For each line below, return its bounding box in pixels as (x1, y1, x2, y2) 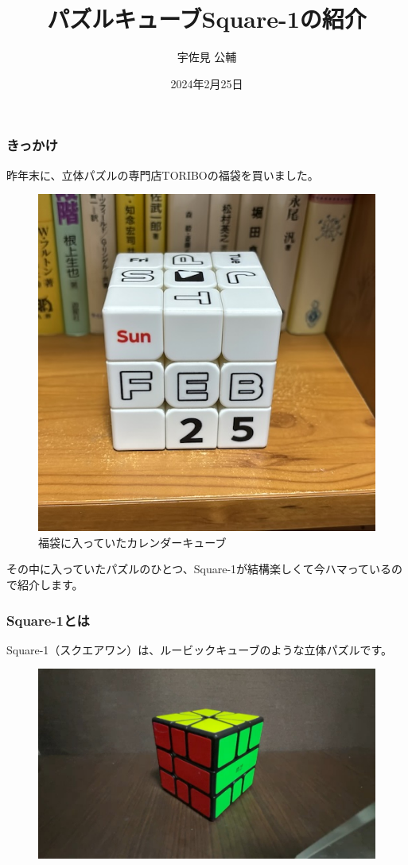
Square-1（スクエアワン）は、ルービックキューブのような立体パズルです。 (6, 641, 393, 657)
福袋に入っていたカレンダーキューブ (38, 533, 227, 550)
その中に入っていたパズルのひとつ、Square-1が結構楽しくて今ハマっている (6, 561, 391, 577)
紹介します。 (17, 576, 84, 592)
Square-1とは (6, 610, 90, 630)
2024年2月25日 (170, 75, 243, 91)
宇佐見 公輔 (177, 48, 237, 65)
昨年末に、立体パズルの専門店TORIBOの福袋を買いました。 (6, 166, 319, 183)
